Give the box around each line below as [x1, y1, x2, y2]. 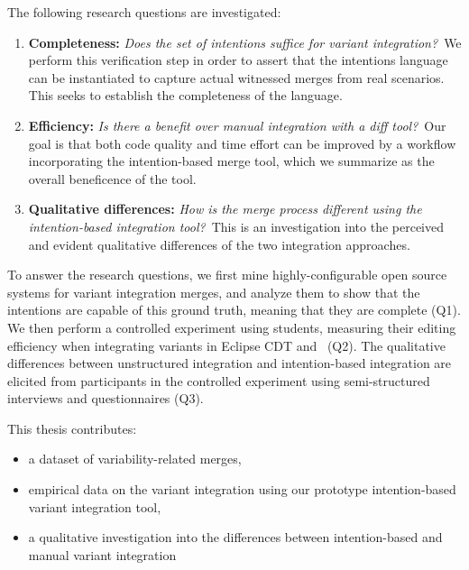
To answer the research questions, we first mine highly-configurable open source [7, 265, 447, 284]
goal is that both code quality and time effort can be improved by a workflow [28, 133, 456, 152]
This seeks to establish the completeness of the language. [28, 86, 343, 105]
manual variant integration [28, 545, 177, 564]
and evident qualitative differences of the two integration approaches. [28, 234, 410, 253]
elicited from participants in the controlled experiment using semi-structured [7, 371, 430, 390]
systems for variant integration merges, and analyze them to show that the [7, 282, 420, 301]
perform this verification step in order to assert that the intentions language [28, 51, 448, 69]
